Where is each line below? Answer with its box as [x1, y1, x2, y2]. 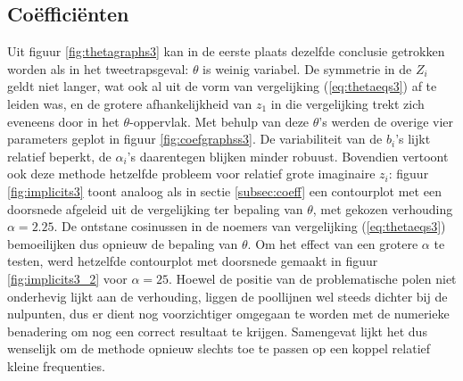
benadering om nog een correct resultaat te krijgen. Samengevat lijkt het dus [7, 321, 427, 340]
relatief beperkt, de [7, 146, 112, 165]
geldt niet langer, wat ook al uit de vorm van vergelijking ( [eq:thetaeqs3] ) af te [7, 77, 437, 95]
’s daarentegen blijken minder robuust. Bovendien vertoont [127, 146, 449, 165]
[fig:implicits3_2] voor [7, 269, 128, 287]
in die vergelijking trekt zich [270, 94, 425, 112]
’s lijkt [395, 129, 431, 148]
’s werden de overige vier [318, 112, 453, 130]
